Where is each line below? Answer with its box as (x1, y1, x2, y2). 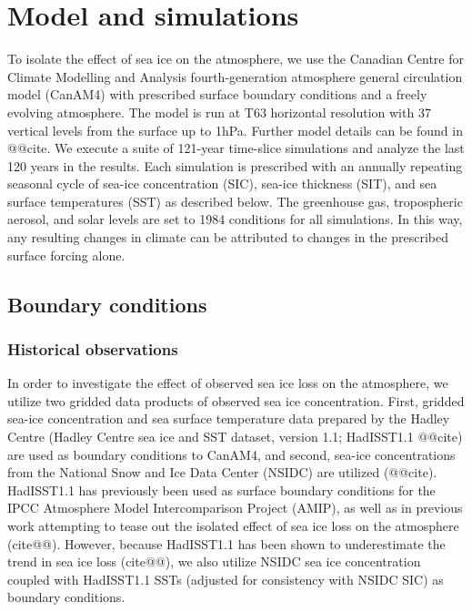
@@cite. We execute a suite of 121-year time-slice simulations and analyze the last (7, 138, 465, 158)
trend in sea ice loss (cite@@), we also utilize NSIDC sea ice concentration (7, 552, 421, 571)
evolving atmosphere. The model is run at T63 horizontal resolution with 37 (7, 102, 431, 121)
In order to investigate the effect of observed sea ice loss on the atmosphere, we (7, 373, 448, 393)
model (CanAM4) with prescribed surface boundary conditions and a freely (7, 85, 427, 104)
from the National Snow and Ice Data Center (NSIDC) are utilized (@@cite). (7, 463, 437, 482)
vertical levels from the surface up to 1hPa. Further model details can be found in (7, 120, 463, 139)
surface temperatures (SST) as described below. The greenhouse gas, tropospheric (7, 191, 463, 210)
